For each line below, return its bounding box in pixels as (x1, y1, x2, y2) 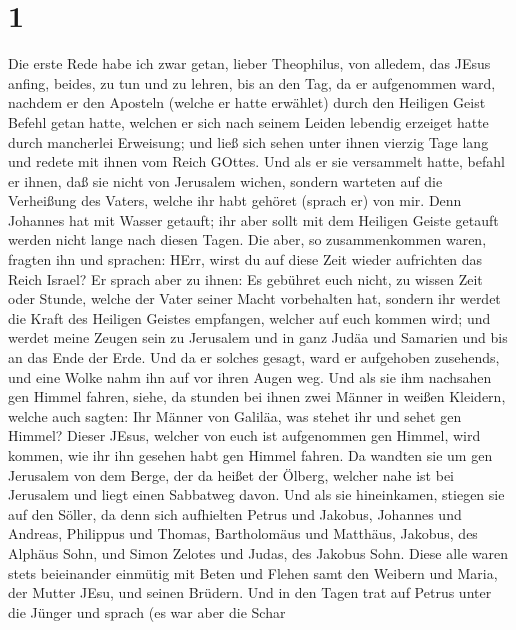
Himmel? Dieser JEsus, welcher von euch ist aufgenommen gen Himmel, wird (8, 425, 481, 446)
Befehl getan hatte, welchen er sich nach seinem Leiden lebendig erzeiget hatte (8, 111, 489, 132)
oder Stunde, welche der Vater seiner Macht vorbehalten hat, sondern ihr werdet (8, 288, 501, 309)
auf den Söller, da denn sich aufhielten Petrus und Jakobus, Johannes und (8, 503, 462, 524)
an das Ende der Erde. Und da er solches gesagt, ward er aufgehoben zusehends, (8, 347, 500, 368)
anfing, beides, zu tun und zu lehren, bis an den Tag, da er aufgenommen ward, (8, 72, 496, 93)
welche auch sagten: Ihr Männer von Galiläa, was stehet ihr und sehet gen (8, 405, 462, 426)
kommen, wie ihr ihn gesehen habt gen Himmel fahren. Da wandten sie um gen (8, 445, 493, 465)
